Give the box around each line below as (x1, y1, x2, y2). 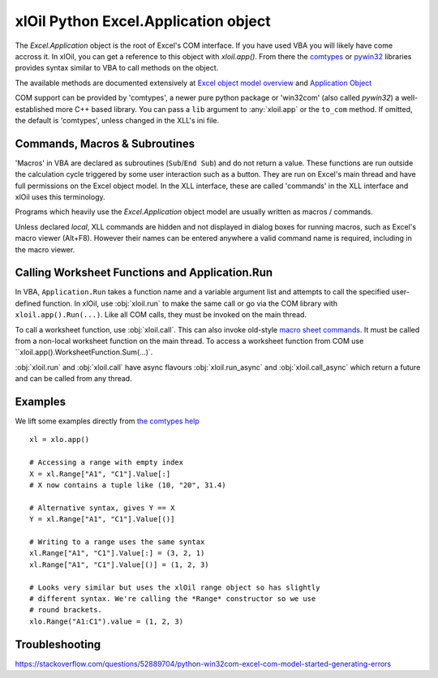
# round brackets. (29, 605, 103, 615)
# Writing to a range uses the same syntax (29, 537, 205, 547)
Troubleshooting (15, 637, 101, 651)
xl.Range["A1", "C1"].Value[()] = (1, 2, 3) (29, 560, 210, 569)
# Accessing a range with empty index (29, 458, 184, 467)
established (15, 104, 54, 114)
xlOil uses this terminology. (15, 191, 105, 202)
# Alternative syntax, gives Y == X (29, 503, 175, 513)
